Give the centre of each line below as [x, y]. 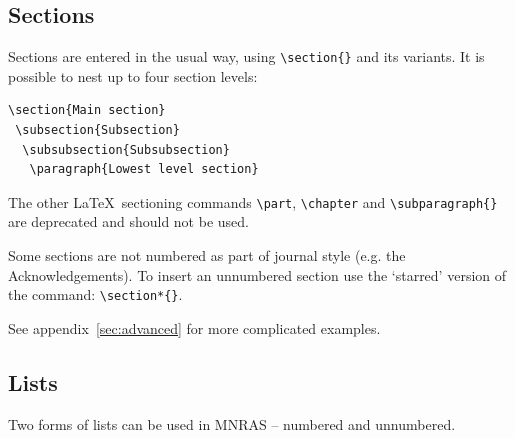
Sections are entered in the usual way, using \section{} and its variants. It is [246, 56]
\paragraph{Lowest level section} [144, 169]
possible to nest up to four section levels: [133, 75]
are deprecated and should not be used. [128, 221]
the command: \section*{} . [95, 294]
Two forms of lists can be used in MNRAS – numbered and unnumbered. [232, 423]
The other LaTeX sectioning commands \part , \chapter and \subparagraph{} [253, 201]
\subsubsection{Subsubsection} [126, 149]
